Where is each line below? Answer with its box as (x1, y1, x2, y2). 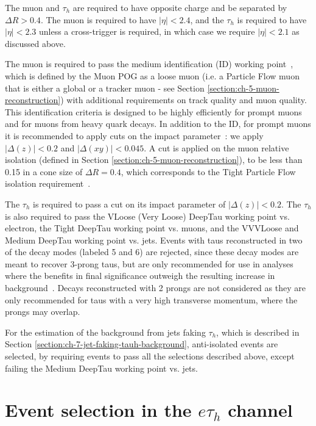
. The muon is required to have (40, 13, 156, 26)
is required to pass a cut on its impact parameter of (33, 197, 226, 210)
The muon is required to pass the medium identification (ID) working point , (5, 57, 293, 70)
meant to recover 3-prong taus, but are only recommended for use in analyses (5, 257, 293, 270)
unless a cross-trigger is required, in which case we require (38, 25, 255, 38)
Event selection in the (5, 397, 192, 422)
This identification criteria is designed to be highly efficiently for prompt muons (5, 105, 302, 118)
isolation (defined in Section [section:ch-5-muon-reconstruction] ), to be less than (5, 153, 303, 166)
